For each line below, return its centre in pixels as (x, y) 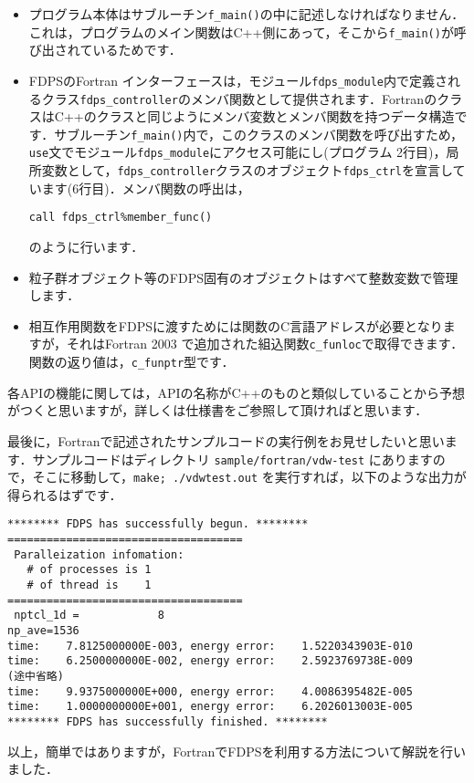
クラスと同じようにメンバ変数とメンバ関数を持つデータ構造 (275, 116)
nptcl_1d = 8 (89, 616)
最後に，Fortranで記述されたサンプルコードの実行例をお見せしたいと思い (226, 440)
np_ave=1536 (43, 631)
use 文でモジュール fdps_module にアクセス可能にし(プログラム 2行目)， (237, 152)
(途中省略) (36, 676)
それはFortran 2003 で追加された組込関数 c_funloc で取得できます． (265, 344)
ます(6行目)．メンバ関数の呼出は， (146, 188)
